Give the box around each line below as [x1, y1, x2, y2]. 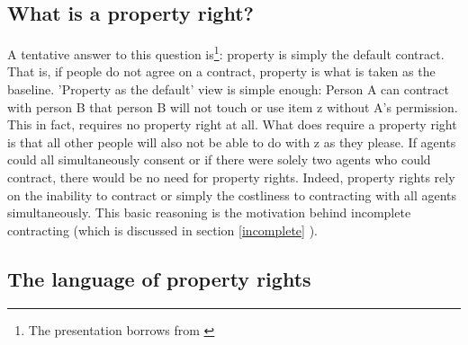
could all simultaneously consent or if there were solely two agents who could [7, 150, 431, 169]
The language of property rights [7, 264, 311, 292]
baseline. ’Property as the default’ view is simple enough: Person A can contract [7, 80, 449, 99]
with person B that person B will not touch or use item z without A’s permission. [7, 97, 458, 116]
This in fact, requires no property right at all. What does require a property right [7, 115, 457, 134]
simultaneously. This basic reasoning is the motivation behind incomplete [7, 203, 411, 222]
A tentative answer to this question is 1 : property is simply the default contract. [7, 42, 445, 63]
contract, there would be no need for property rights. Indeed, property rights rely [7, 168, 455, 187]
